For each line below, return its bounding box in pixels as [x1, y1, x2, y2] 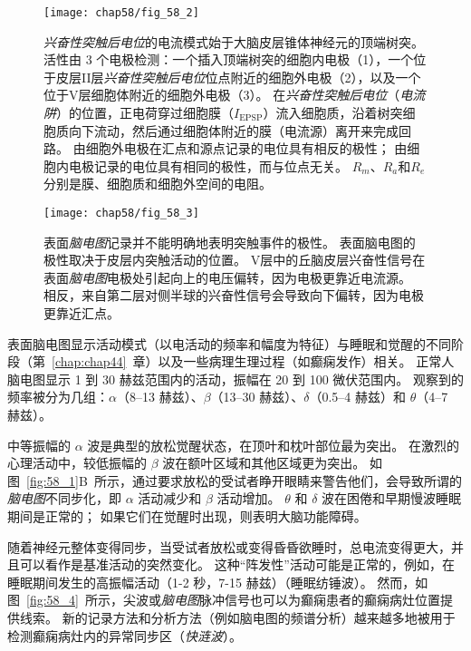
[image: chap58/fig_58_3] [43, 207, 199, 219]
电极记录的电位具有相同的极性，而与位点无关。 [68, 156, 348, 175]
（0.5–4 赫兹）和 [309, 387, 407, 406]
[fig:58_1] [26, 471, 79, 490]
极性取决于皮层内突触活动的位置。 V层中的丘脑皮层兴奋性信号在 [43, 250, 426, 269]
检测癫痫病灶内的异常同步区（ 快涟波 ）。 [7, 626, 242, 645]
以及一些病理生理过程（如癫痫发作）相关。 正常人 [158, 352, 455, 371]
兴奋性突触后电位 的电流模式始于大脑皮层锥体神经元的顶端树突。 [43, 32, 424, 51]
